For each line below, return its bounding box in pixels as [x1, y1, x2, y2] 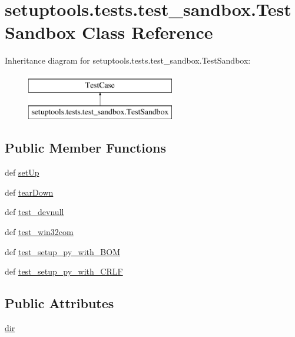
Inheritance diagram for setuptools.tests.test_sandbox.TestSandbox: [5, 54, 251, 67]
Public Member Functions [5, 138, 166, 157]
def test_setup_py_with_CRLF [5, 265, 123, 277]
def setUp [5, 166, 39, 179]
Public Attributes [5, 294, 114, 312]
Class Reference [82, 20, 213, 44]
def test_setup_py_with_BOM [5, 245, 120, 257]
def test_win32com [5, 226, 74, 238]
